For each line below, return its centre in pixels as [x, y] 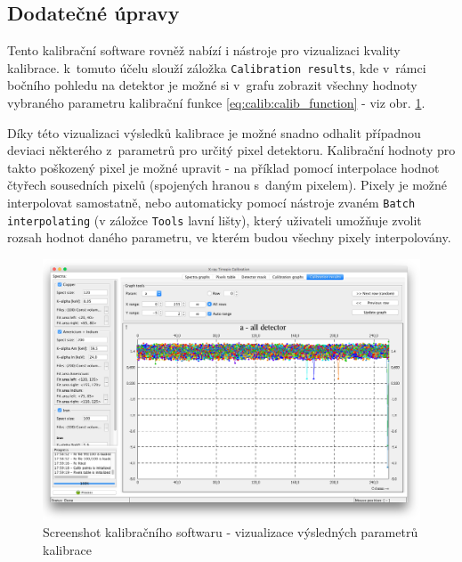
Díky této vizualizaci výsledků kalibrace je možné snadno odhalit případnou [214, 132]
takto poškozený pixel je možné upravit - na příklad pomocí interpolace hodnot [223, 167]
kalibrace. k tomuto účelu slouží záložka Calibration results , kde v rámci [217, 67]
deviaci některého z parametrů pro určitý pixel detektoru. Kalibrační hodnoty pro [231, 150]
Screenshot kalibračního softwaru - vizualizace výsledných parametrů [231, 532]
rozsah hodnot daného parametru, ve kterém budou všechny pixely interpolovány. [229, 237]
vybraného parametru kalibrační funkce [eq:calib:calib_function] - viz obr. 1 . [216, 103]
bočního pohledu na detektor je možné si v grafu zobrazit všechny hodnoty [212, 85]
